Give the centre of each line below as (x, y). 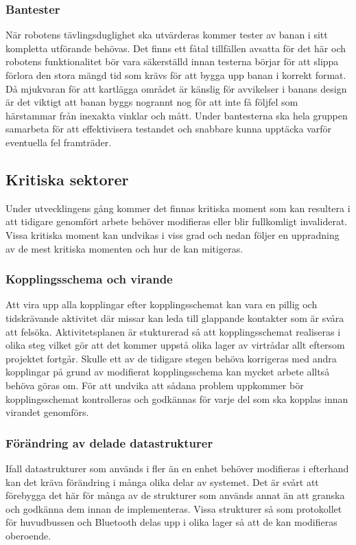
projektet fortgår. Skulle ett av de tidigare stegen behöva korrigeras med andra (171, 358)
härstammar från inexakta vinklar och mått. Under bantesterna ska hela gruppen (177, 115)
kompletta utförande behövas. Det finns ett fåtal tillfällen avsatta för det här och (176, 48)
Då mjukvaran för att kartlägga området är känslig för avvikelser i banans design (176, 88)
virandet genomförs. (47, 412)
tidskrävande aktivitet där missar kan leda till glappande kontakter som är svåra (175, 317)
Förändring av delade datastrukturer (109, 442)
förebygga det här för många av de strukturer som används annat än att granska (175, 495)
